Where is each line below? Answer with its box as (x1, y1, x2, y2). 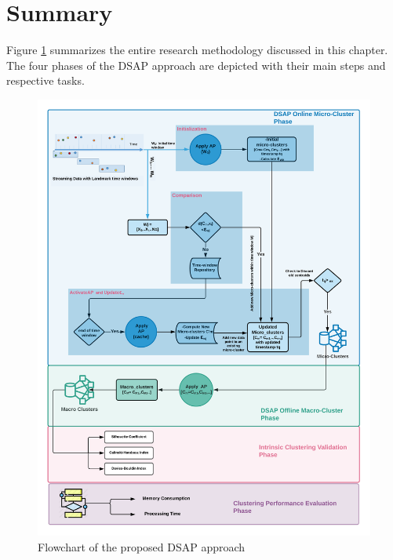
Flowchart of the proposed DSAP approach (38, 538, 246, 555)
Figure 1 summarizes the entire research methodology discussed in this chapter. (6, 42, 388, 58)
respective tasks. (6, 72, 85, 89)
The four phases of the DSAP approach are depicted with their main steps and (6, 56, 386, 73)
